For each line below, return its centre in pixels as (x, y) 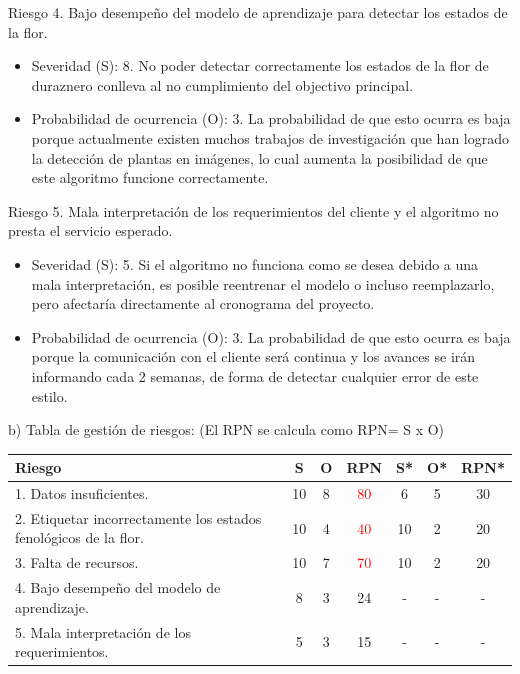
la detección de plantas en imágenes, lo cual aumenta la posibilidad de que (259, 157)
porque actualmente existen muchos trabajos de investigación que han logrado (270, 137)
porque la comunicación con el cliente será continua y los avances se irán (253, 356)
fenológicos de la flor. (79, 537)
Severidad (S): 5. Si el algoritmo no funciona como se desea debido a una (255, 263)
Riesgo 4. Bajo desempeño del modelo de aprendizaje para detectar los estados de (258, 12)
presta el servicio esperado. (90, 230)
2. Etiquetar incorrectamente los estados (138, 517)
